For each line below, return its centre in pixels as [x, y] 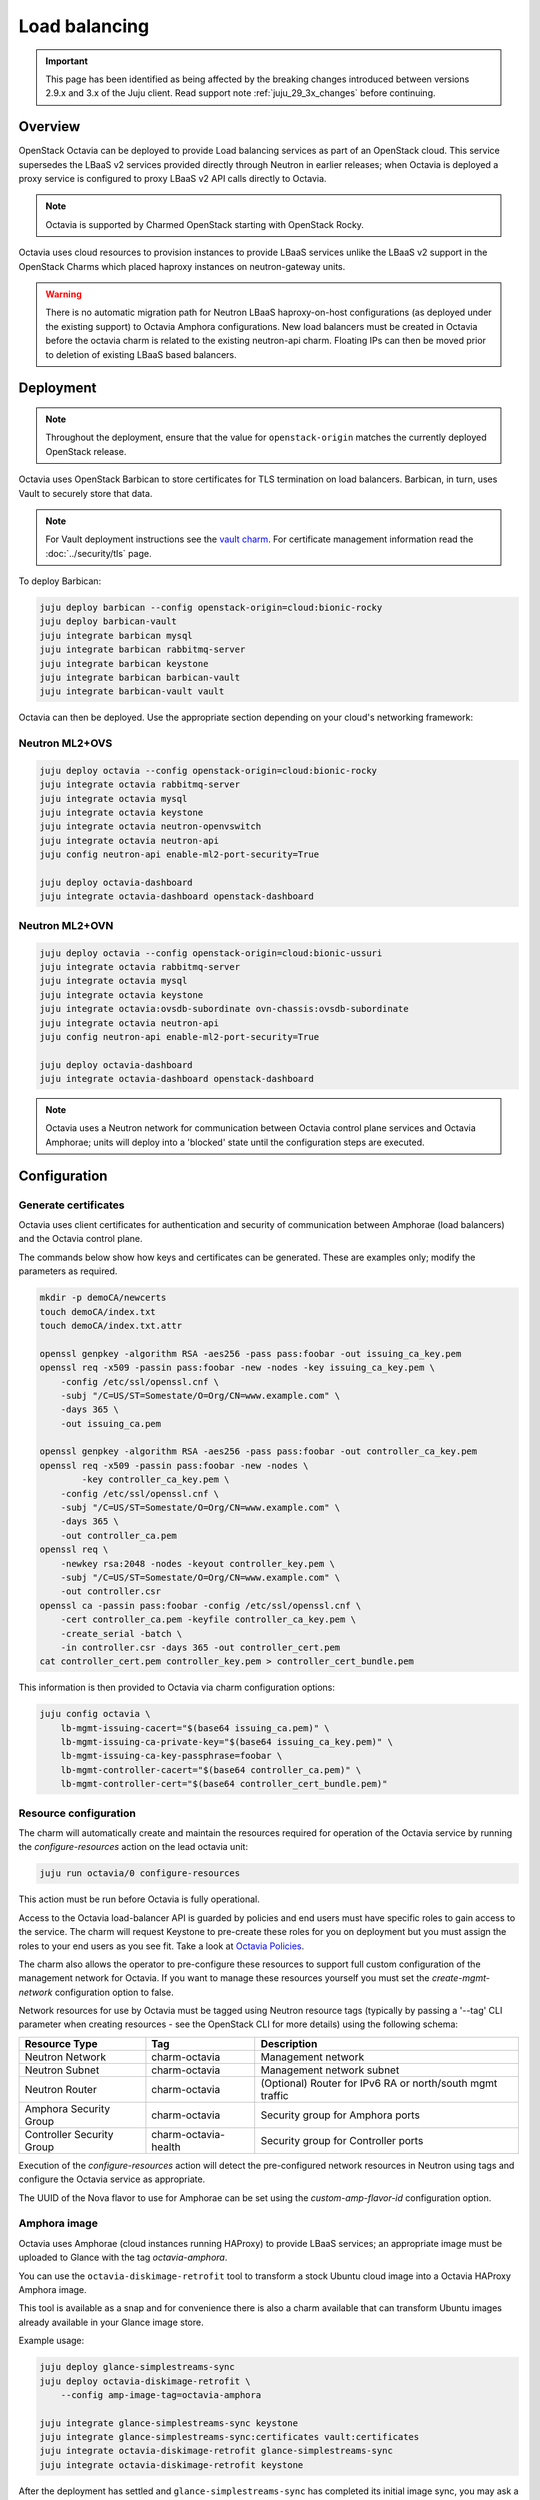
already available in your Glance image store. [111, 2322]
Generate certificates [71, 1205]
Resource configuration [77, 1813]
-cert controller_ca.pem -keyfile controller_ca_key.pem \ [208, 1619]
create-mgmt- [460, 1978]
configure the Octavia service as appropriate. [112, 2179]
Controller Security [69, 2134]
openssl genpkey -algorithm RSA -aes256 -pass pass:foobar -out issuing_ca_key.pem [250, 1353]
